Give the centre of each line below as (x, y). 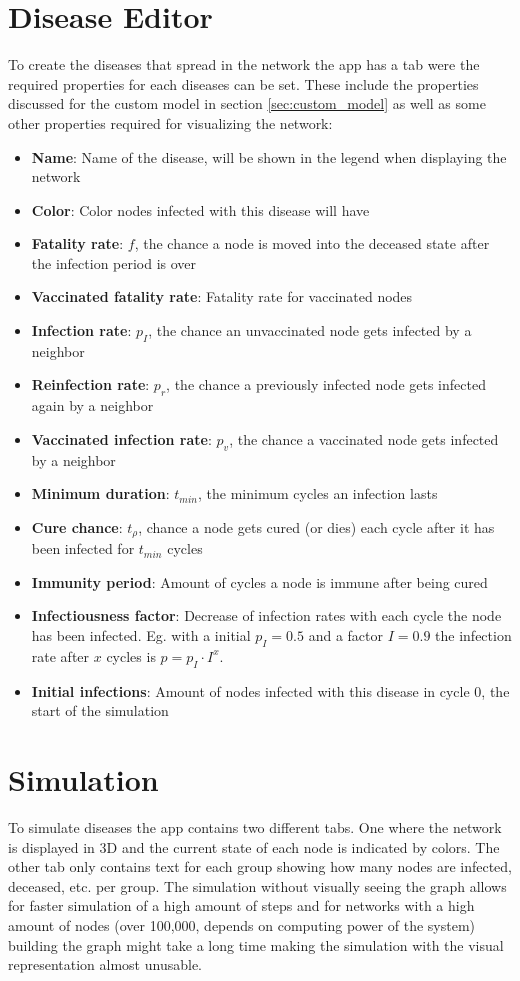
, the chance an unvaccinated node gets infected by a (310, 330)
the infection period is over (114, 262)
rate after (60, 655)
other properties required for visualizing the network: (170, 122)
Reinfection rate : (90, 384)
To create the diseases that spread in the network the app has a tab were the (244, 64)
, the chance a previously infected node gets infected (326, 384)
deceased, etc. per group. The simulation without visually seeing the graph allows (257, 885)
